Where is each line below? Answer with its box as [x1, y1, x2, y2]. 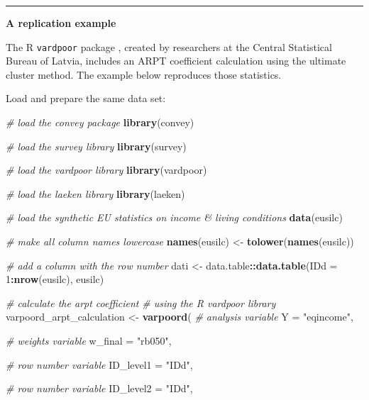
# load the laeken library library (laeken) [6, 186, 185, 201]
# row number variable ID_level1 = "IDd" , [6, 357, 193, 372]
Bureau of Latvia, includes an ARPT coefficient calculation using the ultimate [6, 53, 346, 68]
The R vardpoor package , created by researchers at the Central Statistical [6, 39, 332, 54]
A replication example [6, 16, 116, 30]
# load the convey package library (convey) [6, 115, 194, 130]
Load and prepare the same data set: [6, 91, 166, 106]
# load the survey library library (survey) [6, 138, 187, 153]
